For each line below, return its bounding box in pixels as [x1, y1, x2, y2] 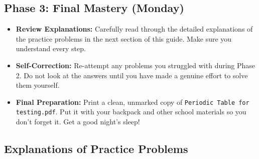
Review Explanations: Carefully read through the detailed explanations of [16, 24, 253, 34]
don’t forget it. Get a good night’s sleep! [16, 116, 140, 127]
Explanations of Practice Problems [4, 141, 188, 156]
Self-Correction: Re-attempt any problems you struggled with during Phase [16, 60, 255, 70]
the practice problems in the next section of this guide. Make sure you [16, 33, 232, 44]
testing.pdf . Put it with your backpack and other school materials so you [16, 106, 246, 117]
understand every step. [16, 43, 86, 54]
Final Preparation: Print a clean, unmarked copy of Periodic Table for [16, 96, 249, 107]
